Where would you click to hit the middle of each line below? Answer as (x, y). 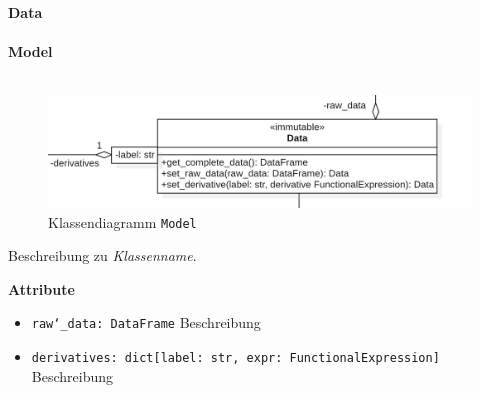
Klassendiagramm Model (122, 221)
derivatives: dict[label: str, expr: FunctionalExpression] (235, 358)
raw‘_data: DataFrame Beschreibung (146, 322)
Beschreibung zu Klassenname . (102, 255)
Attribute (41, 288)
